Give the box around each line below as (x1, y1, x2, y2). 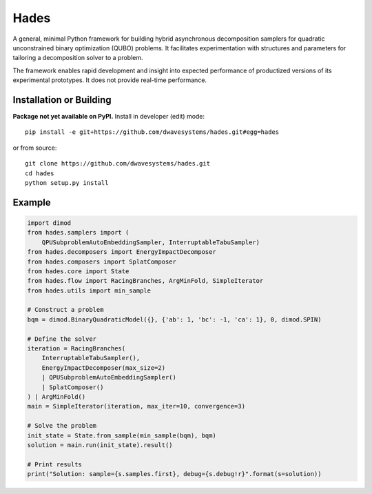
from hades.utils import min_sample (27, 286, 152, 295)
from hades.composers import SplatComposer (27, 257, 177, 266)
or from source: (12, 144, 57, 152)
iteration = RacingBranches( (27, 345, 126, 353)
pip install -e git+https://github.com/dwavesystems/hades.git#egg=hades (25, 128, 280, 136)
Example (12, 197, 51, 208)
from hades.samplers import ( (27, 228, 130, 237)
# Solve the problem (27, 422, 96, 430)
